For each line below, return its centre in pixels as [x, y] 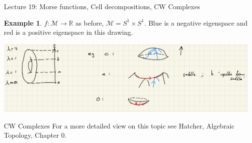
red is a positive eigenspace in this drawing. [69, 32]
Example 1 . [23, 22]
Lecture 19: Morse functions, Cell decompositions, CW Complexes [102, 6]
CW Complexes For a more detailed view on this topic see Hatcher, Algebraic [119, 125]
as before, [90, 22]
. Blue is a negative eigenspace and [196, 22]
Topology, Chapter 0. [35, 135]
